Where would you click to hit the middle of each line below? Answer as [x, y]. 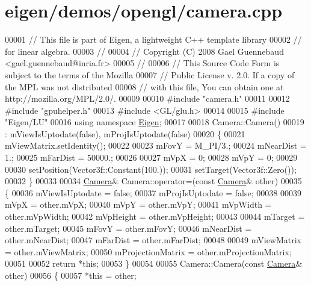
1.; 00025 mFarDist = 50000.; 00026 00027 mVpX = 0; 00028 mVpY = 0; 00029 [151, 157]
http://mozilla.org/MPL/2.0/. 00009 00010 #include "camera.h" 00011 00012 [147, 98]
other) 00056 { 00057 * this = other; [71, 275]
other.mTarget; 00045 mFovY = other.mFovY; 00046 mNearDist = [128, 228]
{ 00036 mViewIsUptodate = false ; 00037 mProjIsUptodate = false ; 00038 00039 [153, 192]
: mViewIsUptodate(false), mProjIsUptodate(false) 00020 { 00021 [125, 133]
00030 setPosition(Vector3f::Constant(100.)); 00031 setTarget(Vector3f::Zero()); [151, 169]
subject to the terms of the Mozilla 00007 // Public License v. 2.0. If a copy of [150, 74]
